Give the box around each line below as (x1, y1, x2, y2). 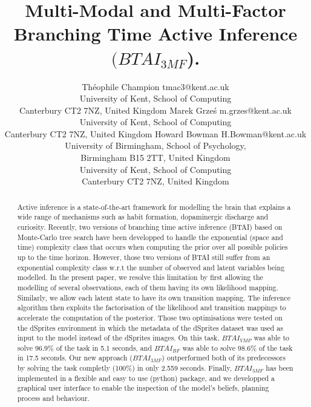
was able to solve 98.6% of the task (182, 342, 293, 353)
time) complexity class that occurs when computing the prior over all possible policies (17, 242, 288, 252)
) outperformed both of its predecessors (162, 353, 286, 363)
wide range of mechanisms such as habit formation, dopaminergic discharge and (17, 212, 269, 222)
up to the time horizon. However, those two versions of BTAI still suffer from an (17, 252, 270, 262)
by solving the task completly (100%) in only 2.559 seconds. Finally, (17, 363, 232, 373)
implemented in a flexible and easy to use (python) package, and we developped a (17, 373, 275, 383)
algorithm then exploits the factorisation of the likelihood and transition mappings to (17, 302, 286, 313)
